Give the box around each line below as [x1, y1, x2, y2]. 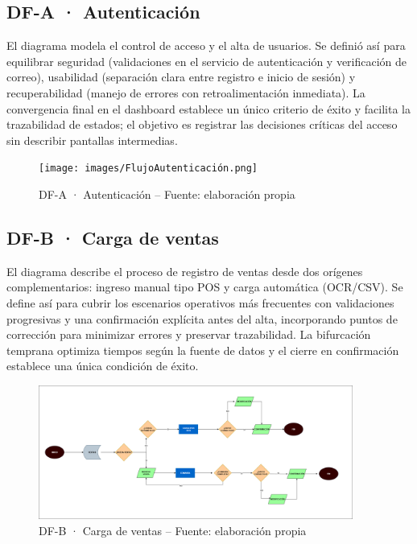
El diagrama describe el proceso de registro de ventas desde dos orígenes [6, 262, 363, 279]
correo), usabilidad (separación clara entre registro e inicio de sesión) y [6, 68, 356, 85]
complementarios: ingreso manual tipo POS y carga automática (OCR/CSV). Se [6, 278, 403, 295]
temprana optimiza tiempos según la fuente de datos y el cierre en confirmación [6, 341, 399, 358]
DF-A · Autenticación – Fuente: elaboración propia [39, 186, 295, 203]
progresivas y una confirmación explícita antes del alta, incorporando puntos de [6, 310, 398, 327]
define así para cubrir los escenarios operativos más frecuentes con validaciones [6, 295, 394, 311]
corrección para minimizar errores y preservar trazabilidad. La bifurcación [6, 326, 371, 343]
